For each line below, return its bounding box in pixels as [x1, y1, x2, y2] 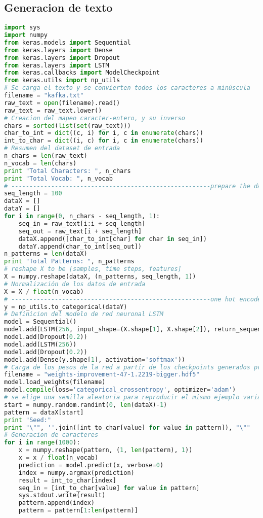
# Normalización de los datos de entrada [4, 280, 146, 288]
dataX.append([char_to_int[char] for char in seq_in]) [18, 235, 207, 243]
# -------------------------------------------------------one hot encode [4, 295, 261, 303]
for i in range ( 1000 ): [4, 439, 80, 446]
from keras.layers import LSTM [4, 61, 109, 69]
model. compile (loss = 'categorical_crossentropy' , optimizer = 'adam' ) [4, 386, 236, 394]
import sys [4, 24, 40, 31]
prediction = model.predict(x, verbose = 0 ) [18, 461, 164, 469]
